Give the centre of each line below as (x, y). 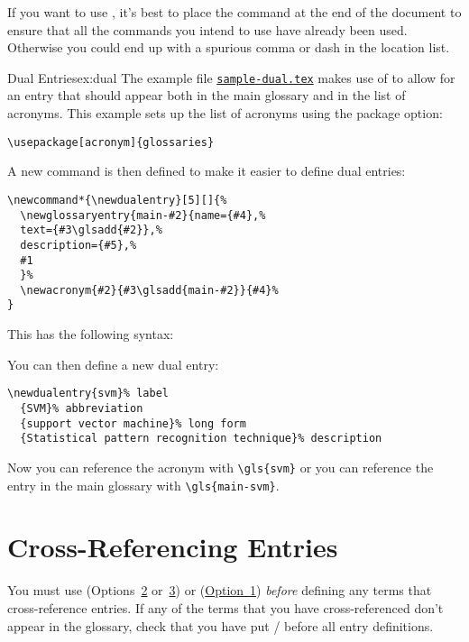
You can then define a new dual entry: (113, 364)
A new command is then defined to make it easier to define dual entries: (207, 171)
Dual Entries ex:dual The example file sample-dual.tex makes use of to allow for (231, 77)
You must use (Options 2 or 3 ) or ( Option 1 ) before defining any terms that (220, 590)
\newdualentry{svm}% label (88, 394)
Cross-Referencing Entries (173, 547)
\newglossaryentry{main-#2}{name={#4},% (143, 215)
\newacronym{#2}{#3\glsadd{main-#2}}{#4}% (149, 290)
